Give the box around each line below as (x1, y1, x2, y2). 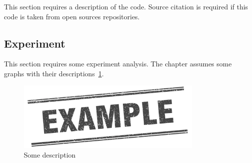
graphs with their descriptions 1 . (4, 68, 104, 78)
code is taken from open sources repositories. (4, 11, 140, 21)
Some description (24, 150, 76, 160)
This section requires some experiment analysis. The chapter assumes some (4, 58, 232, 69)
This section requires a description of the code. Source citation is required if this (4, 1, 248, 11)
